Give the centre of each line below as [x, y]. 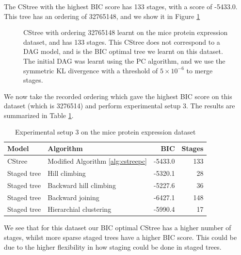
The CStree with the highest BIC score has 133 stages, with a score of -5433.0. [121, 6]
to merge [200, 70]
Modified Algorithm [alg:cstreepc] [97, 161]
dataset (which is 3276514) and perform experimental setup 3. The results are [120, 106]
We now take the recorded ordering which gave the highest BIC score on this [118, 96]
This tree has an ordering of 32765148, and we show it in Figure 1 [102, 16]
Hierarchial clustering [80, 209]
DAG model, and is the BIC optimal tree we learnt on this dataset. [123, 51]
